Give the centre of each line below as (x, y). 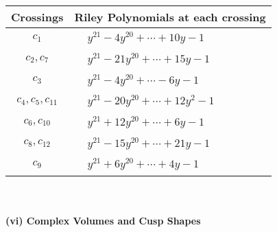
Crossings (37, 17)
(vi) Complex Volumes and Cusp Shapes (103, 220)
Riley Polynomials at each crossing (170, 17)
